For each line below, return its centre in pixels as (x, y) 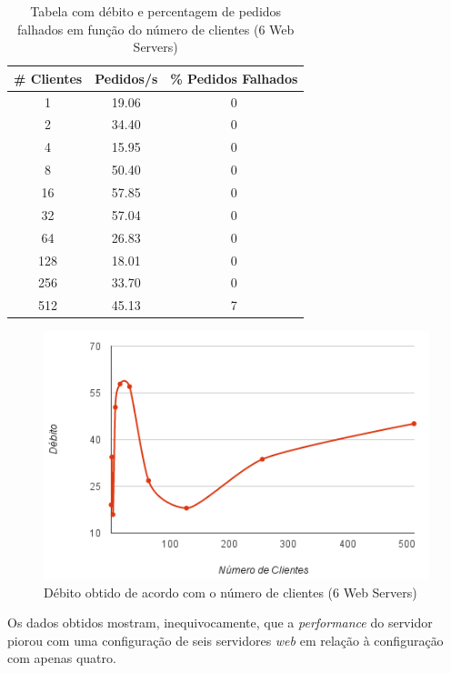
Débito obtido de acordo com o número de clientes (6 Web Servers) (231, 592)
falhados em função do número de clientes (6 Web (156, 29)
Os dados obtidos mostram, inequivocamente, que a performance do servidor (220, 623)
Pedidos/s (126, 78)
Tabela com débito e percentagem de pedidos (156, 11)
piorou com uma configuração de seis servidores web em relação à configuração (225, 640)
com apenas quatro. (62, 658)
